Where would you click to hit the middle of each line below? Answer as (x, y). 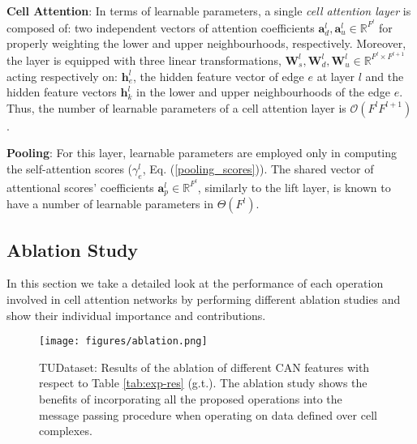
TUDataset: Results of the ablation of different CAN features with (204, 367)
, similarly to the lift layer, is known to (294, 187)
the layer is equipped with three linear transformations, (144, 60)
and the (385, 76)
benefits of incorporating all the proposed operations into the (191, 399)
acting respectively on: (62, 76)
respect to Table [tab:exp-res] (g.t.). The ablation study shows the (203, 383)
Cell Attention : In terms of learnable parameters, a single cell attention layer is (209, 11)
